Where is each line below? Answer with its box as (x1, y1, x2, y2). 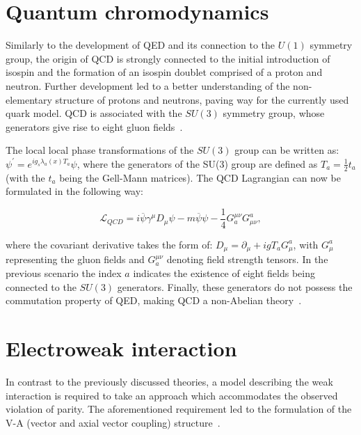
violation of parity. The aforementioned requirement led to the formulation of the (6, 402, 352, 416)
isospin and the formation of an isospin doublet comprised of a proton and (6, 65, 323, 79)
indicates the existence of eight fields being (133, 266, 315, 280)
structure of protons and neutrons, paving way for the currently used (55, 92, 349, 106)
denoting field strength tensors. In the (166, 252, 328, 267)
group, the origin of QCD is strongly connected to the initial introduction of (6, 51, 330, 65)
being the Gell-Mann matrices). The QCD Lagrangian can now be (59, 170, 341, 184)
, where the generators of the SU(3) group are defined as (77, 156, 318, 171)
